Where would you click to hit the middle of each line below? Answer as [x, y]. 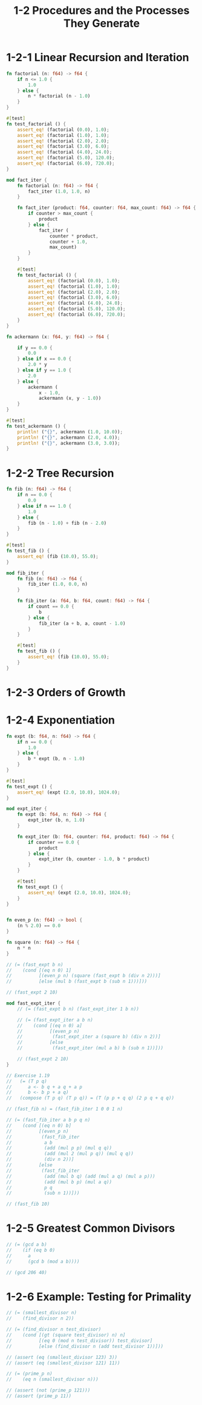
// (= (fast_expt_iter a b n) [55, 1020]
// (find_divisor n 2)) [40, 1318]
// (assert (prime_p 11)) [39, 1396]
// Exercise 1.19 [28, 1075]
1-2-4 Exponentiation [61, 720]
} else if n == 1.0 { [44, 506]
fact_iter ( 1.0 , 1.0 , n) [59, 191]
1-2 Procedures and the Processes [102, 11]
